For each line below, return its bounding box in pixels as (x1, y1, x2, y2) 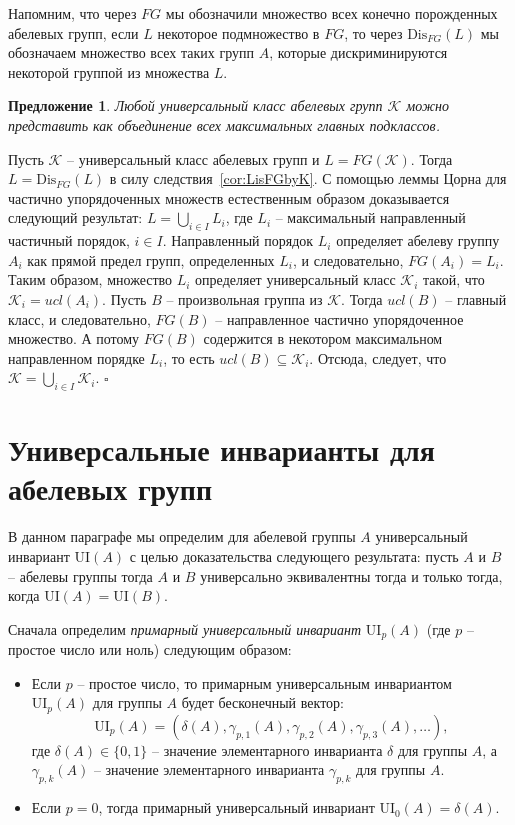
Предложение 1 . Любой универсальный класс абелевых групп (8, 95, 383, 116)
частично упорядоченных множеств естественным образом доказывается (8, 187, 450, 208)
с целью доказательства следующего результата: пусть (129, 546, 459, 566)
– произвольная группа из (166, 288, 323, 309)
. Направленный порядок (162, 230, 314, 251)
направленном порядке (8, 347, 145, 368)
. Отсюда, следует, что (309, 347, 447, 368)
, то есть (163, 347, 215, 368)
